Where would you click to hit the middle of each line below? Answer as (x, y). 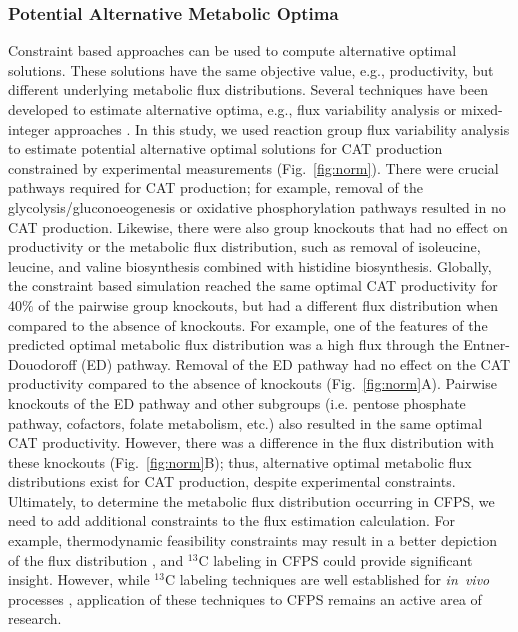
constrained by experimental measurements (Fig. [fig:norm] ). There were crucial (253, 167)
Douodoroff (42, 363)
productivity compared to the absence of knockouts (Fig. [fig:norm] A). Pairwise (252, 383)
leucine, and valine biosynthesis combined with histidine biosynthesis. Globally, (250, 265)
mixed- (482, 109)
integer (29, 128)
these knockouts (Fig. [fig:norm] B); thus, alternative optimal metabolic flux (240, 461)
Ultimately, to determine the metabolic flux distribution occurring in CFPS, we (251, 500)
